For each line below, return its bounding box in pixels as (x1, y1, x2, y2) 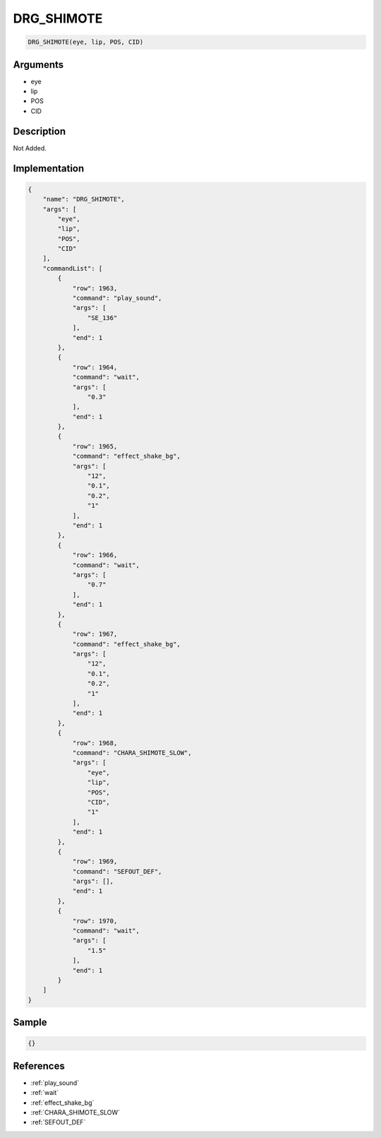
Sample (13, 1017, 47, 1029)
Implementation (13, 162, 85, 174)
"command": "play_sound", (72, 294, 162, 302)
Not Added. (13, 143, 47, 152)
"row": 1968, (72, 739, 118, 747)
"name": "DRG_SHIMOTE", (42, 195, 125, 203)
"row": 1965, (72, 442, 118, 450)
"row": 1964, (72, 363, 118, 371)
